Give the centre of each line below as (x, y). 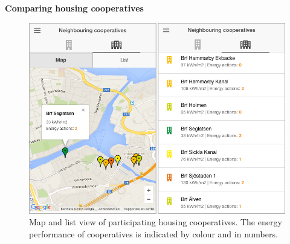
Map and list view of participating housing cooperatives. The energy (156, 222)
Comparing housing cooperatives (74, 8)
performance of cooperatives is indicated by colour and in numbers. (153, 233)
